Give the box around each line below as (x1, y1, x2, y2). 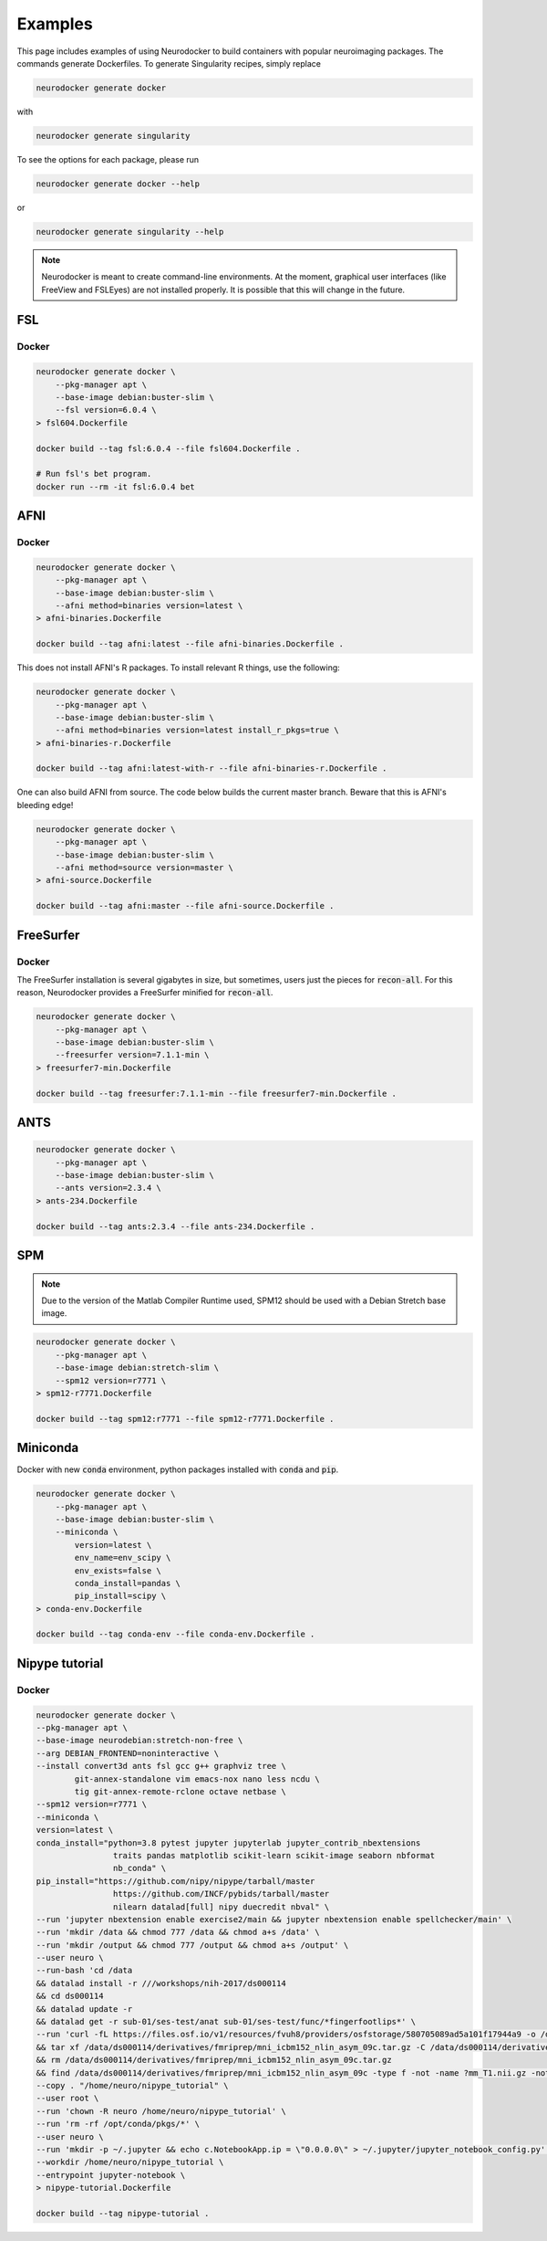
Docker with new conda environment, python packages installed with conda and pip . (16, 1464, 339, 1475)
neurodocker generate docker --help (36, 178, 201, 189)
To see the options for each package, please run (16, 153, 200, 164)
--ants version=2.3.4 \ (55, 1183, 161, 1194)
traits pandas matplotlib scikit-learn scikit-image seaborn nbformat (112, 1850, 436, 1860)
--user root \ (36, 2093, 99, 2104)
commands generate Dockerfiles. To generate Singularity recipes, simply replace (16, 58, 321, 68)
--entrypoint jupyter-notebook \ (36, 2170, 186, 2180)
